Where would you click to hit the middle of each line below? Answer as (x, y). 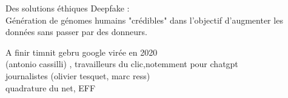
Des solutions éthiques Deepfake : (68, 8)
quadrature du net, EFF (51, 87)
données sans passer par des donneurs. (76, 32)
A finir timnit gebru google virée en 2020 (82, 52)
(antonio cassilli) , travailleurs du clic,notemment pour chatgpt (122, 64)
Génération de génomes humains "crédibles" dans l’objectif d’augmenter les (144, 20)
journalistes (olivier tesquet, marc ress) (78, 75)
